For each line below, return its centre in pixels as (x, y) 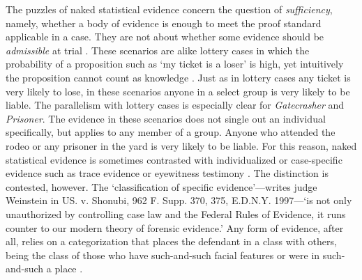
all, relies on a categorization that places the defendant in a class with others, (171, 241)
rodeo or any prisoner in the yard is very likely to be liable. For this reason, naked (181, 145)
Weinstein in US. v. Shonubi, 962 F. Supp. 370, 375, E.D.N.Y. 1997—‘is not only (179, 200)
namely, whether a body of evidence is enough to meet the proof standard (164, 23)
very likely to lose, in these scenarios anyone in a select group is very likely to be (178, 91)
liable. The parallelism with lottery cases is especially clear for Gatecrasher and (175, 105)
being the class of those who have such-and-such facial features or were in (163, 255)
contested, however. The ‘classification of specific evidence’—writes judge (161, 186)
